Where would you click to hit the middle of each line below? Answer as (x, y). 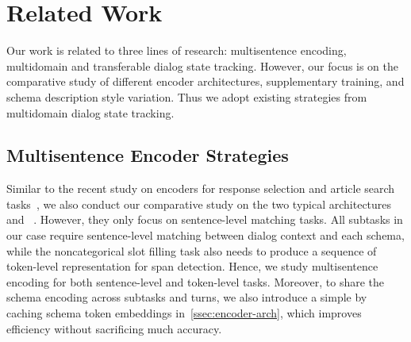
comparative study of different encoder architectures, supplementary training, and (205, 81)
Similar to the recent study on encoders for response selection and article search (201, 188)
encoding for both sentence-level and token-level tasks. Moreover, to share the (196, 281)
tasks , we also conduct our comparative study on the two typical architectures (199, 204)
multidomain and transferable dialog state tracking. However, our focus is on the (203, 65)
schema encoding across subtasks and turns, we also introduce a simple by (187, 297)
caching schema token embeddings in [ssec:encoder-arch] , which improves (184, 313)
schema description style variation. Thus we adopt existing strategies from (187, 96)
